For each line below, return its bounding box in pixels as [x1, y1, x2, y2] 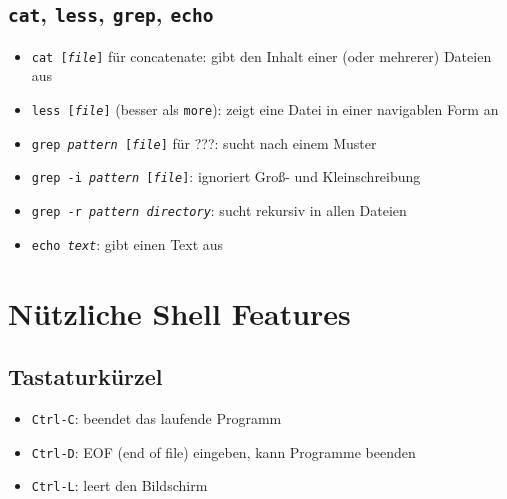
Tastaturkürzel [8, 361, 163, 392]
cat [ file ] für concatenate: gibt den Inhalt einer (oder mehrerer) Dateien [31, 45, 492, 66]
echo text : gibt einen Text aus [31, 233, 224, 254]
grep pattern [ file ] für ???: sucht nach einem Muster [31, 132, 377, 153]
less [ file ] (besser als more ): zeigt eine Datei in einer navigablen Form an [31, 99, 499, 120]
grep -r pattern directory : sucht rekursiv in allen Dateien [31, 200, 407, 220]
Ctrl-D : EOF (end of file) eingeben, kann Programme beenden [31, 441, 416, 462]
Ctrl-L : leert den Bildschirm [31, 475, 208, 496]
